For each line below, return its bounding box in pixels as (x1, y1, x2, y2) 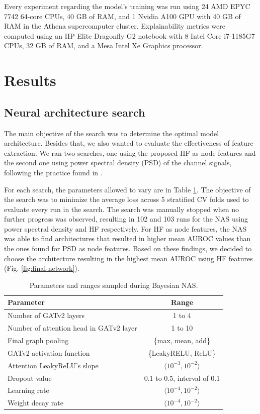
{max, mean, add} (153, 335, 211, 345)
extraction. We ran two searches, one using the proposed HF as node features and (4, 147, 256, 158)
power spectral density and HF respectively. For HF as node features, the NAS (4, 223, 247, 234)
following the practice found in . (4, 167, 103, 177)
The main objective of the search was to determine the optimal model (4, 128, 219, 138)
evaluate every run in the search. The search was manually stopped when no (4, 203, 239, 214)
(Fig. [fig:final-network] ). (4, 263, 79, 273)
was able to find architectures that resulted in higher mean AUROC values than (4, 233, 251, 244)
